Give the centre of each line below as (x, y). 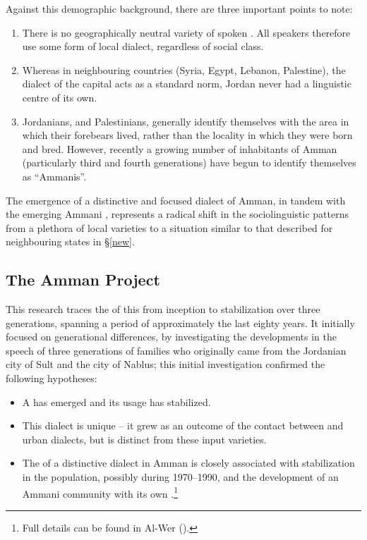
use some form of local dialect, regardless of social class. (143, 46)
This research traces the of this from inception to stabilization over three (163, 309)
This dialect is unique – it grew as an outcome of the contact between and (183, 425)
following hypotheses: (52, 378)
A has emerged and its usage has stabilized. (116, 401)
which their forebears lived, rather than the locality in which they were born (187, 135)
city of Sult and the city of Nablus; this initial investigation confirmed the (166, 364)
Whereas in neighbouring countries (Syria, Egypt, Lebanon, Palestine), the (184, 69)
